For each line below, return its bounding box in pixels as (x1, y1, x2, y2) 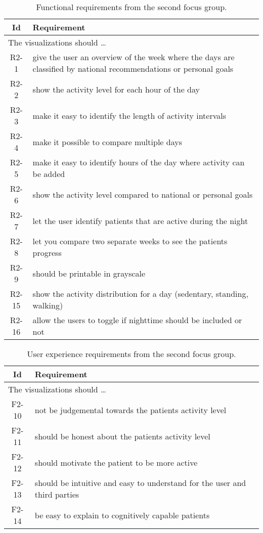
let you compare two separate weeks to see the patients (32, 235, 228, 247)
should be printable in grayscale (32, 267, 146, 279)
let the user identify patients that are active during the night (32, 214, 248, 227)
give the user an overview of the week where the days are (32, 51, 235, 63)
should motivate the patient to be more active (34, 456, 198, 468)
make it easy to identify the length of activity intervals (32, 109, 227, 121)
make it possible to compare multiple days (32, 136, 182, 148)
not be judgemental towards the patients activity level (34, 404, 227, 416)
